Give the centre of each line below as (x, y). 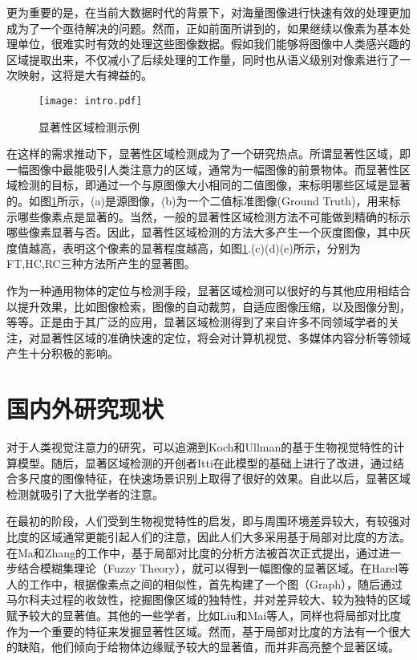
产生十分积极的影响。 (63, 353)
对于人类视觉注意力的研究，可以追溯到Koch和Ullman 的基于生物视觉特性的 (200, 447)
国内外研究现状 (85, 409)
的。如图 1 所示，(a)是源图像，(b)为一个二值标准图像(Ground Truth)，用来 (198, 200)
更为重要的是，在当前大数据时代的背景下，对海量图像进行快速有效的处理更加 (208, 12)
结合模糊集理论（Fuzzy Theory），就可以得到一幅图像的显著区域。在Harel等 (213, 568)
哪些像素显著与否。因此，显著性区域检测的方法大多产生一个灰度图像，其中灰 (208, 232)
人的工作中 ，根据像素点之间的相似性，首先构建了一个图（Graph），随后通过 (205, 583)
